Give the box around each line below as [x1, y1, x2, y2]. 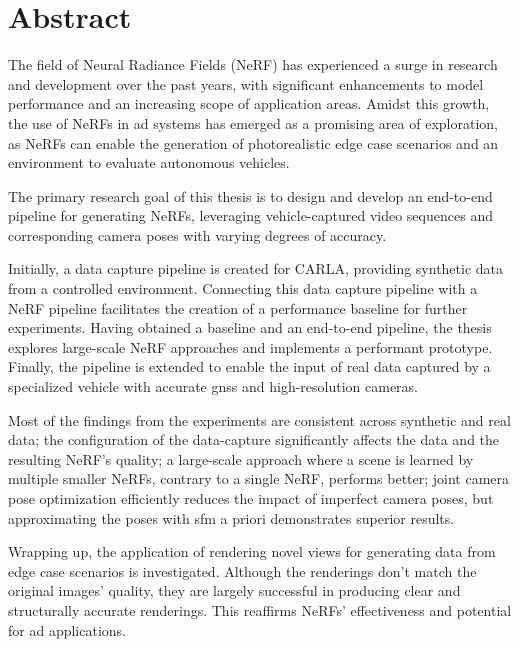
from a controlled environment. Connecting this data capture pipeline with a [8, 278, 478, 299]
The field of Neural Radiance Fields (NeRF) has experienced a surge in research [8, 54, 498, 75]
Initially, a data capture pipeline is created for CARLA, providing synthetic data [8, 258, 504, 279]
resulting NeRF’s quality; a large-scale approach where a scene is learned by [8, 448, 474, 469]
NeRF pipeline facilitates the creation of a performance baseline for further [8, 297, 468, 318]
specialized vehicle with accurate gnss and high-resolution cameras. [8, 376, 418, 397]
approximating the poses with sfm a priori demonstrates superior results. [8, 507, 455, 528]
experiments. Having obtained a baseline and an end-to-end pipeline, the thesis [8, 317, 492, 338]
